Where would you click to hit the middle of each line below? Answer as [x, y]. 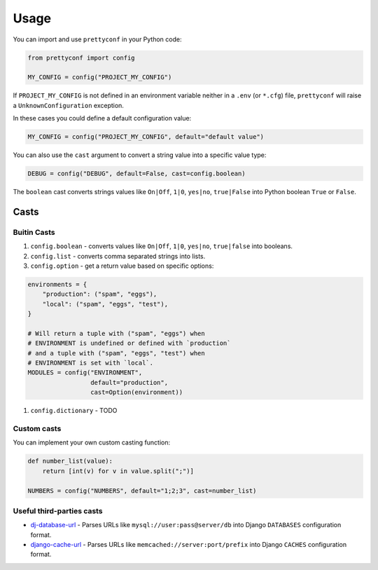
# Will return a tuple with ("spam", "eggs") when [117, 333]
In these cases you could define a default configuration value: [102, 118]
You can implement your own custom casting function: [92, 442]
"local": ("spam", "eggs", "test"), [105, 304]
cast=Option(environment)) [136, 392]
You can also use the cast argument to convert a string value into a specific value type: [140, 155]
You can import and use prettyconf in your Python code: [97, 39]
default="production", [129, 382]
